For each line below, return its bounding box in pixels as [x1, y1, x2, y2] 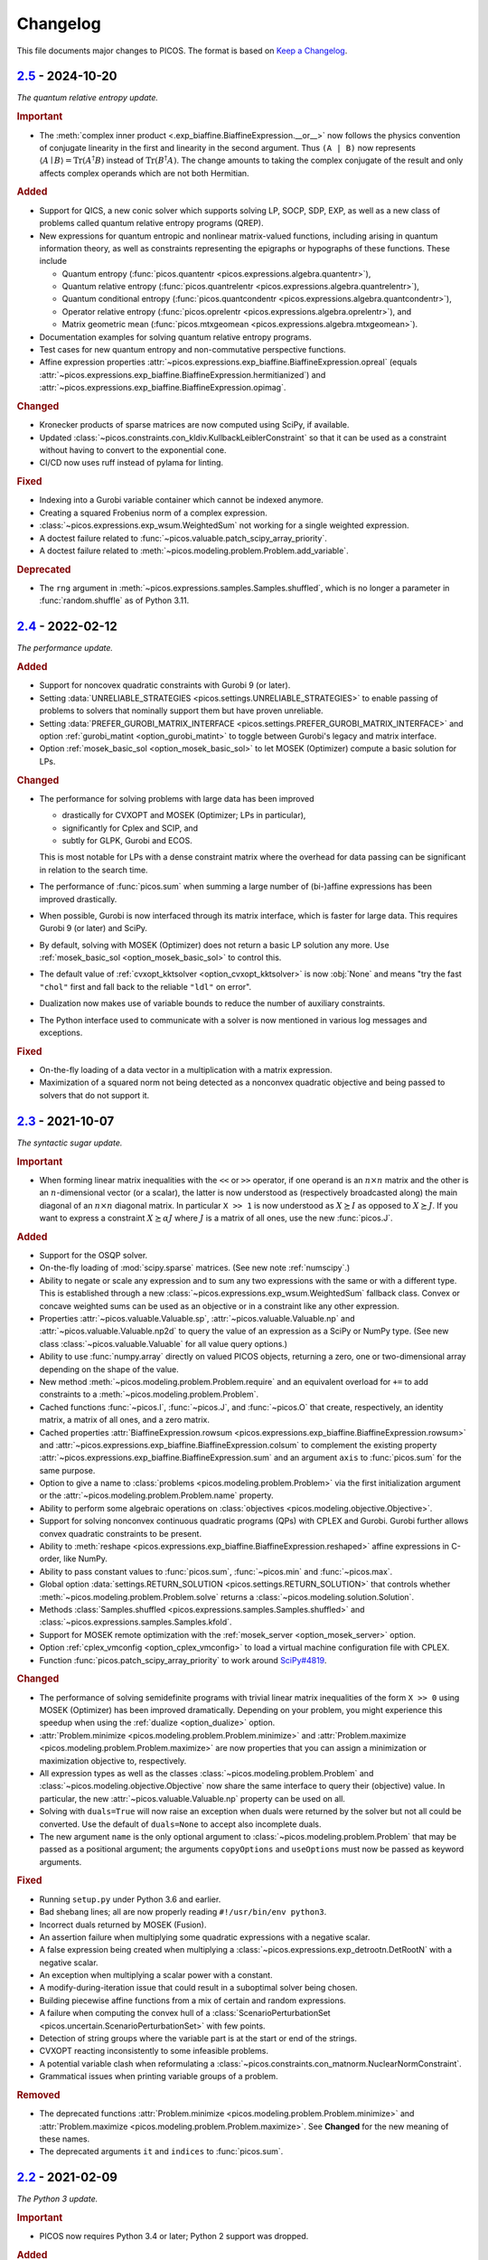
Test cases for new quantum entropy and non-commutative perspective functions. [39, 344, 347, 355]
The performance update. [16, 643, 113, 654]
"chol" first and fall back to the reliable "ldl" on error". [39, 981, 252, 992]
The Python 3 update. [16, 2193, 99, 2205]
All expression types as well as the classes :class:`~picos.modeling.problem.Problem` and [39, 1767, 374, 1778]
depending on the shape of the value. [39, 1363, 180, 1374]
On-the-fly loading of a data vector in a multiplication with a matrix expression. [39, 1065, 333, 1076]
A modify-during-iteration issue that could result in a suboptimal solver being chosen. [39, 1982, 358, 1993]
